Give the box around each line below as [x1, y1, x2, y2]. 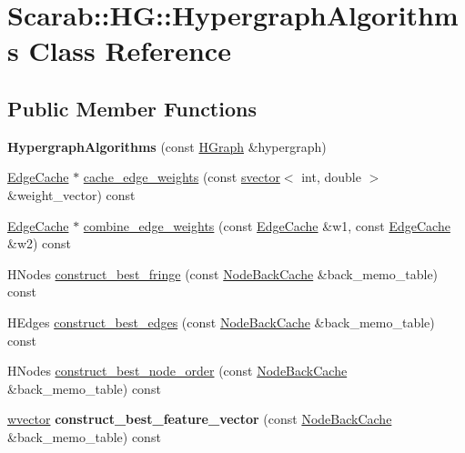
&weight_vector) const [7, 185, 136, 204]
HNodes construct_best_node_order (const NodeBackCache [7, 361, 348, 380]
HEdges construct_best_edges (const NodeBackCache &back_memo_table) [7, 312, 435, 331]
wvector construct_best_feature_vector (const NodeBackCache [7, 409, 392, 428]
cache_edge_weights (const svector [83, 167, 280, 186]
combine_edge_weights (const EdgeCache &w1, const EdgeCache [83, 216, 450, 235]
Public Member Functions [7, 94, 257, 122]
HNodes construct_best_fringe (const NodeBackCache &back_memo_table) [7, 264, 439, 283]
